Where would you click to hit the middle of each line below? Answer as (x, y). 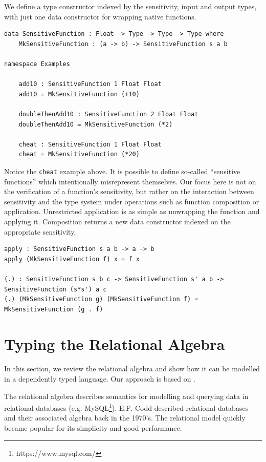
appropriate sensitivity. (40, 231)
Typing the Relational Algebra (115, 344)
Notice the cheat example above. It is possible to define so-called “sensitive (122, 171)
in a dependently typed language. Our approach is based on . (100, 379)
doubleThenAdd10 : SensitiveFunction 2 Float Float (108, 114)
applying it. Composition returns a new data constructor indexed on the (117, 221)
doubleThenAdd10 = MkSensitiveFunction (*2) (96, 124)
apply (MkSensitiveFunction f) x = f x (72, 259)
